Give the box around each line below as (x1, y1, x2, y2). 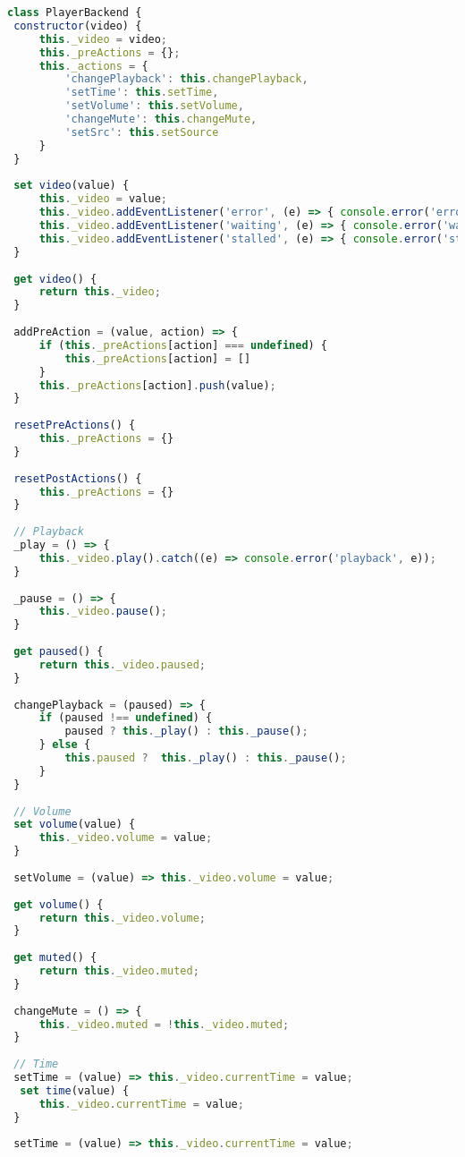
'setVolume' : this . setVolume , (64, 99, 244, 113)
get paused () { (13, 645, 104, 658)
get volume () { (13, 898, 104, 911)
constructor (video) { (13, 19, 142, 32)
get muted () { (13, 951, 97, 965)
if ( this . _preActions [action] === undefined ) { (38, 338, 328, 352)
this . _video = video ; (38, 32, 168, 46)
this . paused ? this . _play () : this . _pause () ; (64, 752, 347, 764)
